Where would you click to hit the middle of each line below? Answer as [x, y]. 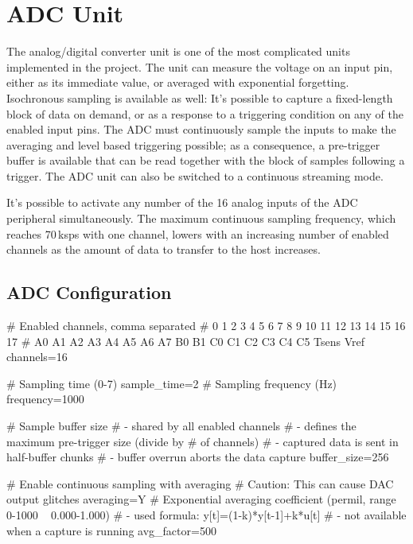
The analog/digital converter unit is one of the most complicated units [178, 51]
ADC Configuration [89, 292]
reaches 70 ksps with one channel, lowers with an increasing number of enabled [198, 233]
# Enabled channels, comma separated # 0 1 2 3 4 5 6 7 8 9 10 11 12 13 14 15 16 [206, 326]
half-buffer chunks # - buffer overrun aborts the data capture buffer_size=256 [198, 457]
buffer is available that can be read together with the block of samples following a [206, 160]
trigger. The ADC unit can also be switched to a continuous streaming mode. [195, 175]
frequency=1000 [45, 399]
